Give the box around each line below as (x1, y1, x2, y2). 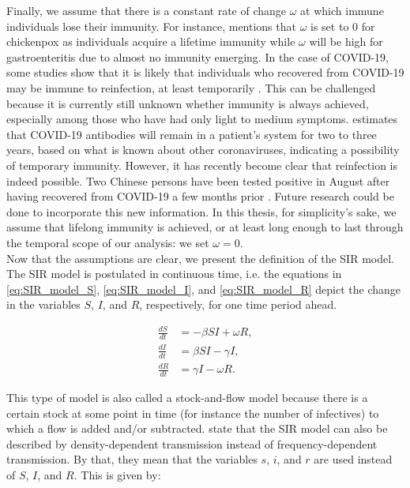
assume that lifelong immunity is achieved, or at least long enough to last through (6, 219, 404, 235)
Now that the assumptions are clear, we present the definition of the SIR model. (6, 250, 394, 266)
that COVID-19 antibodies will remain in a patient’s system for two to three (6, 126, 377, 142)
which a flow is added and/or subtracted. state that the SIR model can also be (6, 420, 388, 437)
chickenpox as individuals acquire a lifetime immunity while (6, 33, 295, 50)
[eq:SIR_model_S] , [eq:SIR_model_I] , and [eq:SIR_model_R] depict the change (6, 280, 401, 297)
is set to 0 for (310, 17, 375, 34)
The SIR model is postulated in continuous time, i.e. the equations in (6, 265, 342, 282)
